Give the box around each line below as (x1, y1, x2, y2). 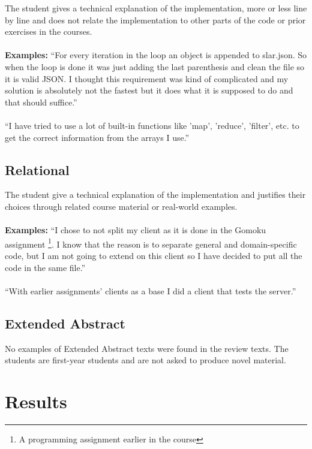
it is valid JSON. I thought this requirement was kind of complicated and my (5, 72, 289, 85)
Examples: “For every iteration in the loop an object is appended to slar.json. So (5, 49, 307, 61)
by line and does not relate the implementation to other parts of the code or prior (5, 13, 306, 26)
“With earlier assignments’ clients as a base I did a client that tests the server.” (5, 284, 296, 297)
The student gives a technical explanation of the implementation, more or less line (5, 2, 307, 14)
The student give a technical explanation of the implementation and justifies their (5, 188, 306, 201)
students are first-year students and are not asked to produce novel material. (5, 354, 286, 366)
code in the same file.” (5, 261, 86, 273)
